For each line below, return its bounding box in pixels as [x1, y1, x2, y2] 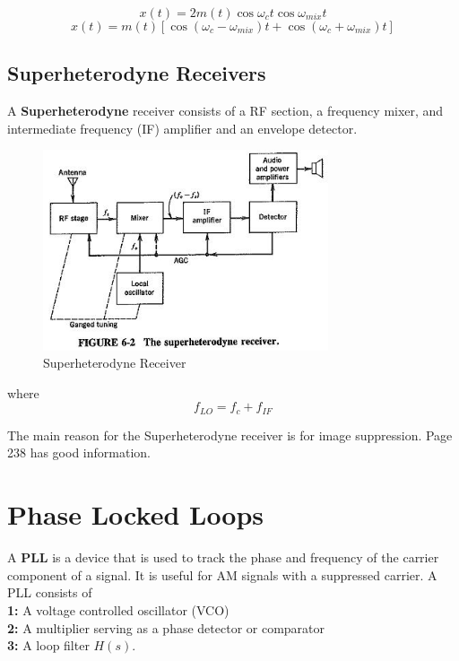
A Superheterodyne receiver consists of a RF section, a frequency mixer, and [7, 101, 444, 120]
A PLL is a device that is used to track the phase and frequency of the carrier [7, 548, 439, 567]
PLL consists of [7, 583, 92, 602]
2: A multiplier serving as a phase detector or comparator [7, 618, 325, 637]
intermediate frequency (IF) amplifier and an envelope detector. [7, 118, 358, 137]
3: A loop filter [7, 636, 90, 655]
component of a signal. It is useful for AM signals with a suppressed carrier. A [7, 565, 437, 584]
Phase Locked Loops [7, 496, 264, 533]
